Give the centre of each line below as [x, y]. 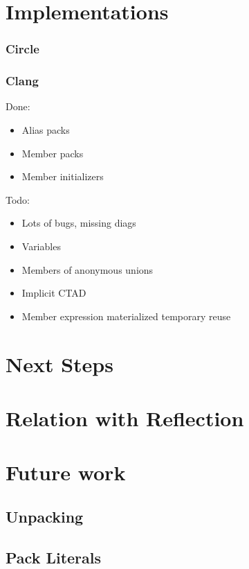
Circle [22, 49]
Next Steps [59, 364]
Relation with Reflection [125, 418]
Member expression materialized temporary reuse [126, 316]
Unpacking [45, 516]
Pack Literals [54, 557]
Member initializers [63, 176]
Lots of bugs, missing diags [79, 223]
